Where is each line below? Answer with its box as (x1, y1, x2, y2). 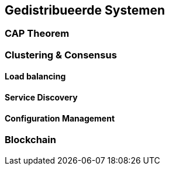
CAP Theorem (5, 27, 70, 40)
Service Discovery (5, 92, 78, 103)
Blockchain (5, 134, 56, 146)
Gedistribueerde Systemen (5, 3, 165, 18)
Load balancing (5, 71, 66, 82)
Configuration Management (5, 113, 115, 123)
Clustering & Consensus (5, 48, 117, 61)
